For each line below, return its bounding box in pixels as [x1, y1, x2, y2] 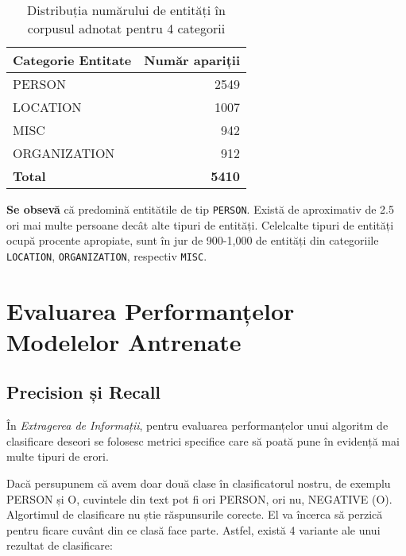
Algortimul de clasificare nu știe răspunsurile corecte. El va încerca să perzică [6, 506, 383, 523]
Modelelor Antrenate [6, 325, 242, 357]
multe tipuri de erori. [6, 448, 109, 465]
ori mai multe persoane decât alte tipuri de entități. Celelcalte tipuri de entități [6, 216, 394, 233]
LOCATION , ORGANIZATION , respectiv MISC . [6, 247, 207, 264]
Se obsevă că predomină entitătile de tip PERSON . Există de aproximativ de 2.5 [6, 201, 395, 217]
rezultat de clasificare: [6, 537, 113, 554]
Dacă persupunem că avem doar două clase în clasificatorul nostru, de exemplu [6, 475, 391, 492]
